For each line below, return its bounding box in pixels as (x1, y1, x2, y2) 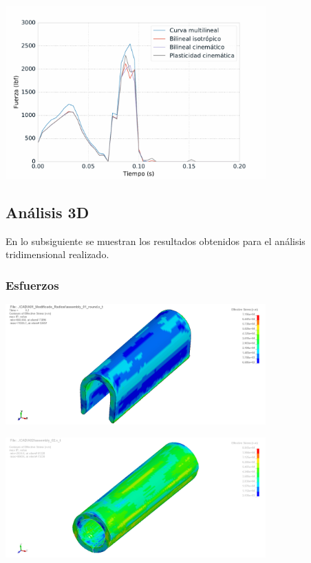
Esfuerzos (6, 276, 59, 293)
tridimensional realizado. (6, 247, 109, 262)
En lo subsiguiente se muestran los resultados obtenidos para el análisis (6, 233, 305, 248)
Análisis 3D (6, 201, 89, 222)
